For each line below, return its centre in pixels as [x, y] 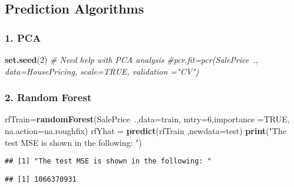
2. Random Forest [48, 97]
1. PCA [23, 37]
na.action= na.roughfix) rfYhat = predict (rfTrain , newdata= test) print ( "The [146, 131]
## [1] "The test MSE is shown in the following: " [108, 161]
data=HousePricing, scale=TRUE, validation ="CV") [102, 71]
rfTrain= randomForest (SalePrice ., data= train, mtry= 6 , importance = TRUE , [147, 119]
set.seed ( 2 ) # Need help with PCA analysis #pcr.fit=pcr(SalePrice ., [132, 59]
